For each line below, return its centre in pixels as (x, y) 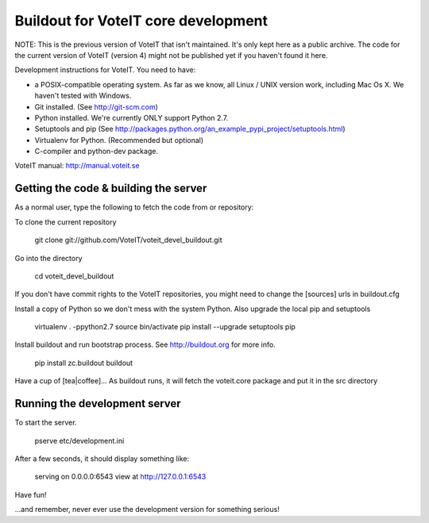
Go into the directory (48, 258)
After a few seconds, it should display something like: (102, 458)
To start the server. (46, 423)
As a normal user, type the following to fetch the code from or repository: (134, 207)
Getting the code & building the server (111, 188)
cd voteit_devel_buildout (74, 276)
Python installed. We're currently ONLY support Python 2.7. (131, 117)
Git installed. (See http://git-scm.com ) (97, 106)
